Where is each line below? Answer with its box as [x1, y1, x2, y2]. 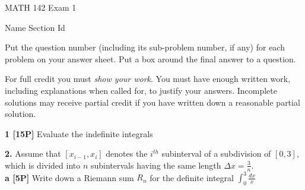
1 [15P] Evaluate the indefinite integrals [5, 127, 153, 140]
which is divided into [5, 159, 81, 171]
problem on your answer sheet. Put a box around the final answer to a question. [5, 52, 296, 65]
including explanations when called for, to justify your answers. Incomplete [5, 84, 277, 96]
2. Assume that [5, 147, 61, 160]
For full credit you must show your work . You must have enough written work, [5, 72, 291, 85]
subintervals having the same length [90, 159, 221, 171]
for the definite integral [150, 171, 234, 183]
